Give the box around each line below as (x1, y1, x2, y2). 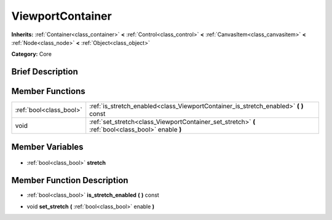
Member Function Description (11, 175, 128, 186)
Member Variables (11, 141, 84, 152)
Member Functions (11, 86, 85, 96)
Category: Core (11, 50, 52, 58)
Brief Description (11, 66, 78, 77)
